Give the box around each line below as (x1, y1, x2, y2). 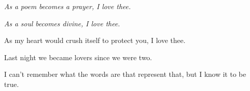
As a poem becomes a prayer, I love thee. (4, 1, 131, 11)
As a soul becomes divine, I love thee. (4, 18, 120, 28)
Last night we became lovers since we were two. (4, 52, 152, 62)
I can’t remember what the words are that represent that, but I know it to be (4, 69, 246, 79)
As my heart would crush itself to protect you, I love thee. (4, 35, 186, 45)
